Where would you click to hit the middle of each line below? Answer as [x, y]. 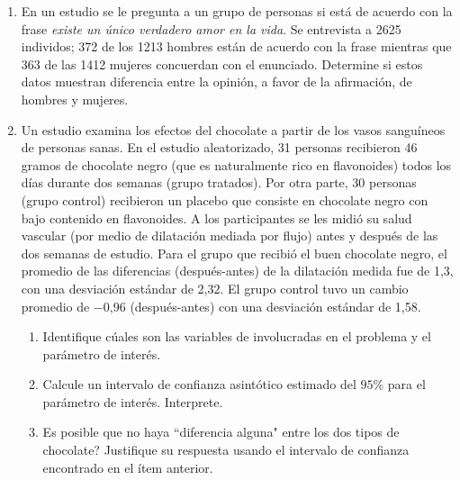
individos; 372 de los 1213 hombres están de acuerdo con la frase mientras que [236, 46]
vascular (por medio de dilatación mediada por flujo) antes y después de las [230, 235]
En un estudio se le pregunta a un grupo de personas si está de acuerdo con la [237, 11]
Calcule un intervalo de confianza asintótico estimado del [199, 384]
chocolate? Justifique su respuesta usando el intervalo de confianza [226, 450]
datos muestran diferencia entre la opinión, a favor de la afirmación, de [216, 82]
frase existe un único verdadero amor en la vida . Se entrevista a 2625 [211, 28]
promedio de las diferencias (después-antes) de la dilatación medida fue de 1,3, [237, 271]
